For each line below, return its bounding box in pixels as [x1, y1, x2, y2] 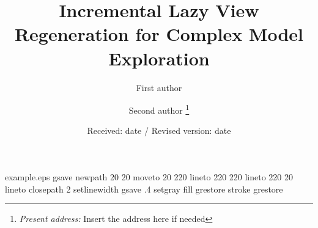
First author [136, 81, 182, 94]
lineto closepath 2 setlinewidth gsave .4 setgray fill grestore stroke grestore [5, 182, 283, 195]
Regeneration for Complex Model [14, 21, 304, 46]
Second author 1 [128, 102, 190, 116]
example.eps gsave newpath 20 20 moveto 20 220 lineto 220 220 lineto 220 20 [5, 170, 294, 183]
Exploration [108, 45, 210, 70]
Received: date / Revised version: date [87, 124, 231, 137]
